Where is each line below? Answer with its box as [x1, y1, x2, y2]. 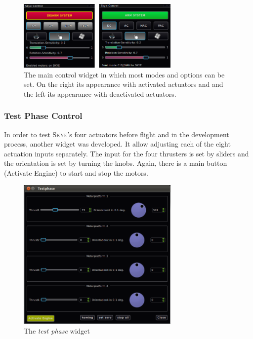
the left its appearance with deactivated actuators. [24, 88, 176, 99]
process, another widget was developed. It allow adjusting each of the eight [4, 139, 231, 149]
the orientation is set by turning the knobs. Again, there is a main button [4, 158, 227, 168]
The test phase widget [24, 325, 90, 336]
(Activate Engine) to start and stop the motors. [4, 168, 148, 178]
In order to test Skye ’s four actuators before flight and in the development [4, 129, 229, 139]
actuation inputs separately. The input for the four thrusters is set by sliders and [4, 148, 249, 158]
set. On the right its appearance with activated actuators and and [24, 79, 223, 89]
